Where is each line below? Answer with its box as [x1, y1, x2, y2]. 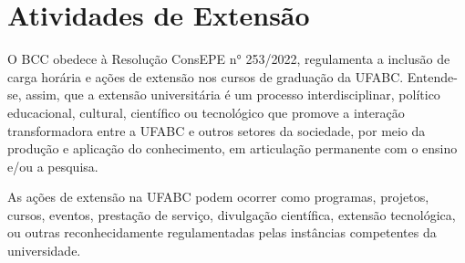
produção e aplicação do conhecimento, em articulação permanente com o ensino [7, 139, 458, 158]
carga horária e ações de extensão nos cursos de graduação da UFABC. [7, 67, 404, 86]
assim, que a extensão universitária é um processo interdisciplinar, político [26, 85, 440, 104]
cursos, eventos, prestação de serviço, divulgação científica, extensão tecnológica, [7, 205, 456, 224]
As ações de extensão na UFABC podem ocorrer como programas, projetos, [7, 187, 429, 206]
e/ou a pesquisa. [7, 156, 98, 175]
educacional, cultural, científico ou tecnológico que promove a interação [7, 102, 405, 121]
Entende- [407, 67, 458, 86]
